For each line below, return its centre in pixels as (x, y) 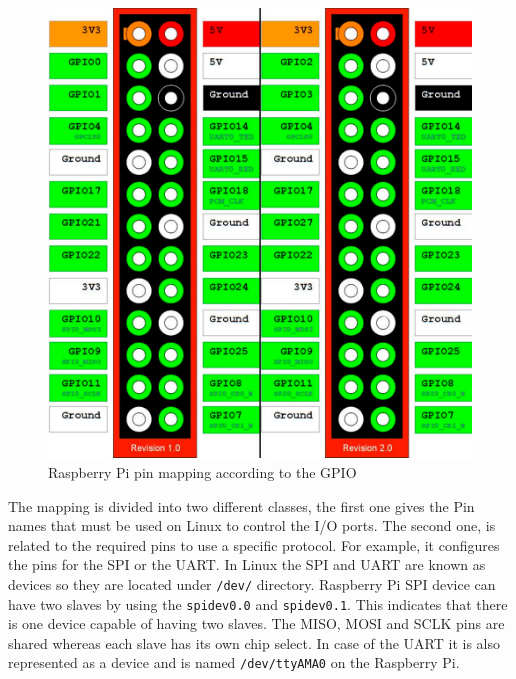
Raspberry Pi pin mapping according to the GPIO (202, 471)
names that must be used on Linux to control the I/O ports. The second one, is (252, 525)
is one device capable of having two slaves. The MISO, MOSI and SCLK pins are (256, 623)
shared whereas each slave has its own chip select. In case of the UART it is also (254, 642)
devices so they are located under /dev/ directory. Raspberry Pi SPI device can (252, 583)
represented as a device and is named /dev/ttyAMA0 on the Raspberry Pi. (234, 662)
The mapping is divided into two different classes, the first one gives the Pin (241, 505)
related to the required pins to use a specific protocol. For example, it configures (254, 544)
